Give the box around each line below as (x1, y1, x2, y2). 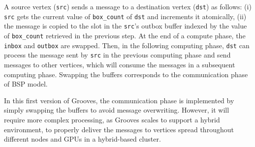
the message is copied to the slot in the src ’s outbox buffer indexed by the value (4, 21, 247, 31)
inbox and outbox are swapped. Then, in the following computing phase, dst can (4, 40, 250, 50)
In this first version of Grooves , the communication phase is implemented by (4, 95, 234, 105)
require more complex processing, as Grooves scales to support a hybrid (4, 114, 220, 124)
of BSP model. (4, 79, 48, 89)
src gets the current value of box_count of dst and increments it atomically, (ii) (4, 11, 247, 21)
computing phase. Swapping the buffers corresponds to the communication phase (4, 69, 248, 79)
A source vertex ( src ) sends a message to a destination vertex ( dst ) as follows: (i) (4, 1, 252, 11)
